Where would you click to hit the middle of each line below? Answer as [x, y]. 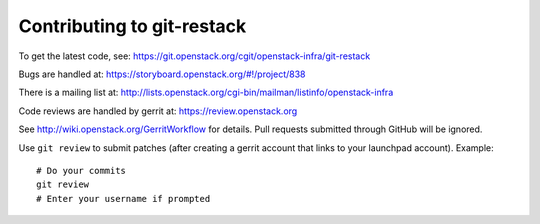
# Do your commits [81, 170]
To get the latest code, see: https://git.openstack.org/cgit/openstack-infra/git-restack [194, 56]
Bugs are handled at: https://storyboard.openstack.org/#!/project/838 [162, 74]
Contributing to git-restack [132, 26]
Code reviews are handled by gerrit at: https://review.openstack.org [158, 111]
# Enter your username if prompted [123, 198]
